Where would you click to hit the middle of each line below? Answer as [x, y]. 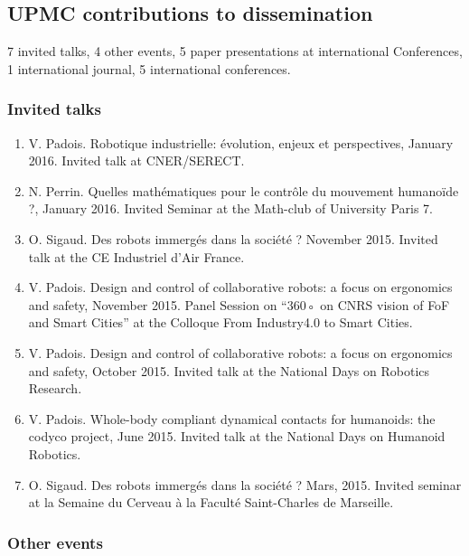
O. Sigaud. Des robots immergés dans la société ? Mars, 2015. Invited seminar [245, 484]
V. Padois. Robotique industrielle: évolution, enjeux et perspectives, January [241, 142]
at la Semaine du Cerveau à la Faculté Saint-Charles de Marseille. [211, 502]
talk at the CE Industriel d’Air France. [136, 256]
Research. [55, 388]
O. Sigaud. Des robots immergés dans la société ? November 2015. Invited [233, 238]
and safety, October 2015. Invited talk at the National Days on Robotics [229, 370]
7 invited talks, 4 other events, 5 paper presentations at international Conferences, [235, 51]
